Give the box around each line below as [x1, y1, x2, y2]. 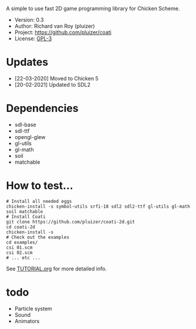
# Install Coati [6, 213, 46, 219]
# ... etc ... [6, 255, 41, 260]
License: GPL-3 [14, 35, 52, 42]
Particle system [14, 305, 53, 312]
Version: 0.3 [14, 16, 44, 23]
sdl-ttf [14, 127, 30, 134]
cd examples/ [6, 239, 38, 245]
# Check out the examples [6, 234, 69, 240]
